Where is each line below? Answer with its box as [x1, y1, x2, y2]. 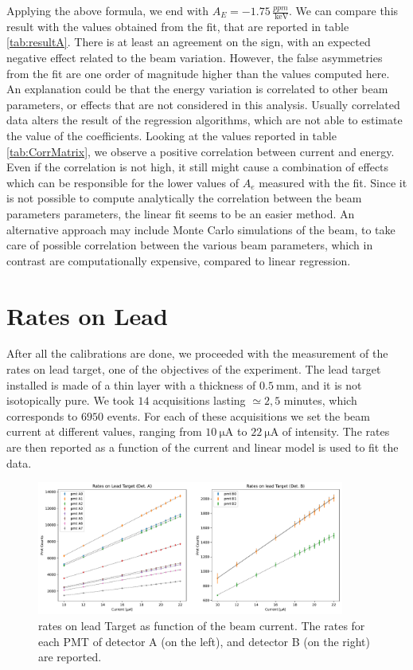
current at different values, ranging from [6, 423, 202, 440]
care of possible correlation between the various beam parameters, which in [6, 237, 373, 253]
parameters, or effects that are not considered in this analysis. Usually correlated [6, 96, 400, 112]
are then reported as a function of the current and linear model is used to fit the [6, 439, 399, 456]
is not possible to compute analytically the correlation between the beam [6, 190, 362, 206]
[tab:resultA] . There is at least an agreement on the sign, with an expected [6, 33, 371, 50]
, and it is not [294, 376, 362, 393]
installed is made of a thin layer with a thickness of [6, 376, 256, 393]
